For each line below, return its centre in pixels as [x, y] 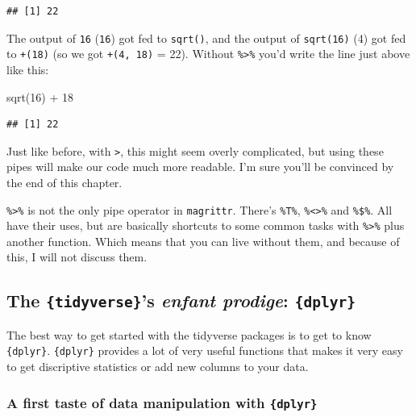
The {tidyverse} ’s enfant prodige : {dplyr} [181, 300]
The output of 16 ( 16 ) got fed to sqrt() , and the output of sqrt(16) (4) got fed [206, 38]
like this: [28, 69]
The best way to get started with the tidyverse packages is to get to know [189, 334]
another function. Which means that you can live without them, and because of [203, 241]
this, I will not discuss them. [77, 257]
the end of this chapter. [64, 182]
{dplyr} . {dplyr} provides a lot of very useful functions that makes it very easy [205, 350]
